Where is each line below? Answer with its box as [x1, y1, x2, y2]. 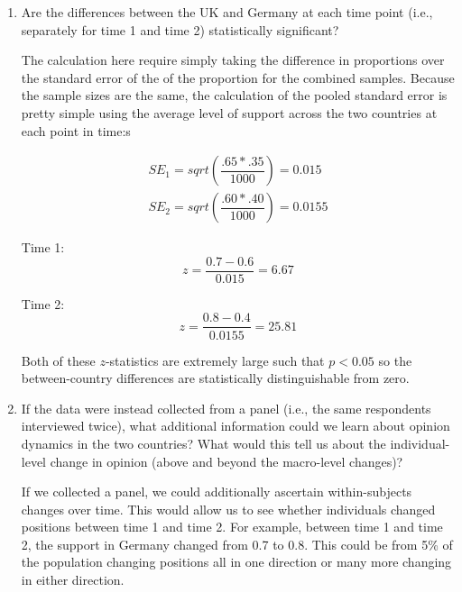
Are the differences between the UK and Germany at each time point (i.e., [21, 3, 433, 21]
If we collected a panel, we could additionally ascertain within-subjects [21, 482, 412, 501]
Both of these [21, 351, 96, 369]
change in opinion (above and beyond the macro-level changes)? [50, 451, 403, 470]
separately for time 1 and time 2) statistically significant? [21, 20, 339, 39]
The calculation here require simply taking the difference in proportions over [21, 50, 445, 69]
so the [378, 351, 412, 369]
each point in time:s [21, 121, 131, 140]
